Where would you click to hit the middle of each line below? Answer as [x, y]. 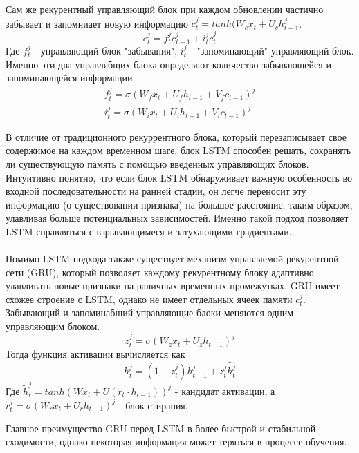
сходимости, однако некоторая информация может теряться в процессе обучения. [176, 442]
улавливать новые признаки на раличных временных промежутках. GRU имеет [173, 286]
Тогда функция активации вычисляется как [95, 353]
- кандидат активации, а [225, 391]
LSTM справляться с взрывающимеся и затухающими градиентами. [149, 231]
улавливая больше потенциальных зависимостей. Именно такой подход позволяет [177, 218]
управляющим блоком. [53, 326]
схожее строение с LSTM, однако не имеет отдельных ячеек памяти [149, 299]
